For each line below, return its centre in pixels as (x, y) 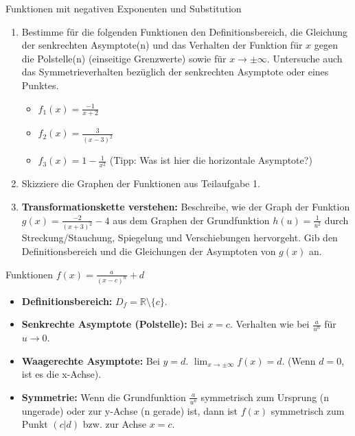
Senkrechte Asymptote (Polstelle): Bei (113, 324)
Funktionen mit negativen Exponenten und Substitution (124, 8)
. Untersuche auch (305, 58)
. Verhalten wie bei (270, 324)
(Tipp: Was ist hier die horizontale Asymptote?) (211, 160)
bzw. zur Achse (115, 424)
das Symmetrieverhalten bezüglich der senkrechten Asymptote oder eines (175, 72)
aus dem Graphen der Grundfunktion (191, 220)
